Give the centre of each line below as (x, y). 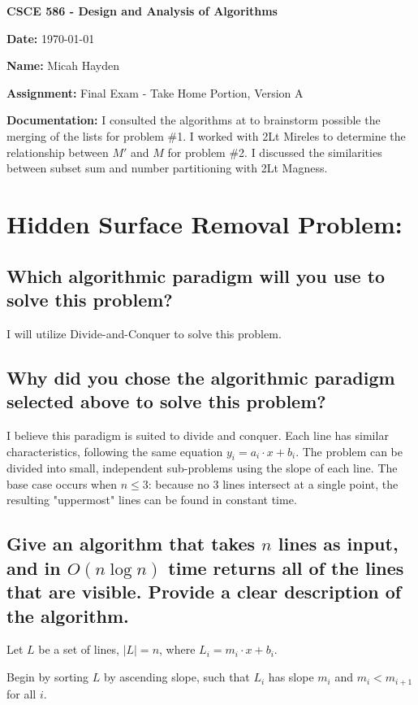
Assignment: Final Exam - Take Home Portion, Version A (155, 92)
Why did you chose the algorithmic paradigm (201, 377)
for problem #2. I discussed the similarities (275, 152)
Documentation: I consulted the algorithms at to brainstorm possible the (194, 120)
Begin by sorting (48, 677)
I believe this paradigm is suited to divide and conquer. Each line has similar (198, 435)
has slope (291, 677)
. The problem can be (349, 451)
